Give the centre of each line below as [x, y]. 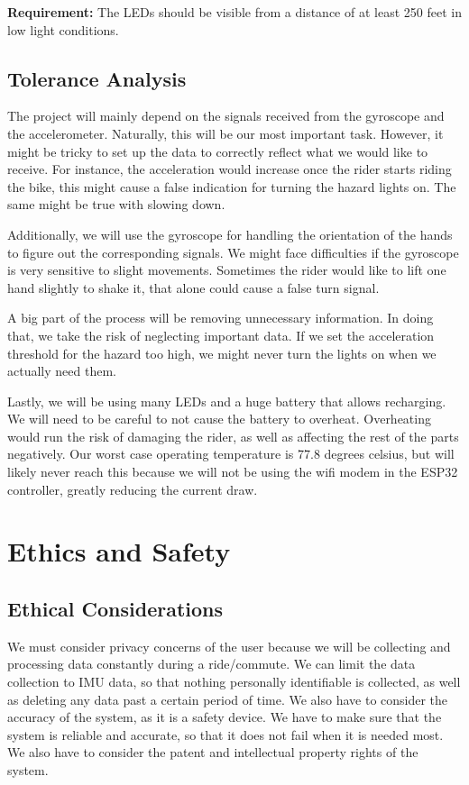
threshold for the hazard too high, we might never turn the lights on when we [222, 353]
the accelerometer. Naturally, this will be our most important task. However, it [225, 133]
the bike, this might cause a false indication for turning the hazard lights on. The [232, 186]
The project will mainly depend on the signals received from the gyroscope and [226, 116]
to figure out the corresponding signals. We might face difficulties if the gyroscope [233, 252]
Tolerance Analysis [97, 78]
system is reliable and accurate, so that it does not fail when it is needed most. [225, 734]
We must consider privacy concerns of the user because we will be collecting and [229, 646]
